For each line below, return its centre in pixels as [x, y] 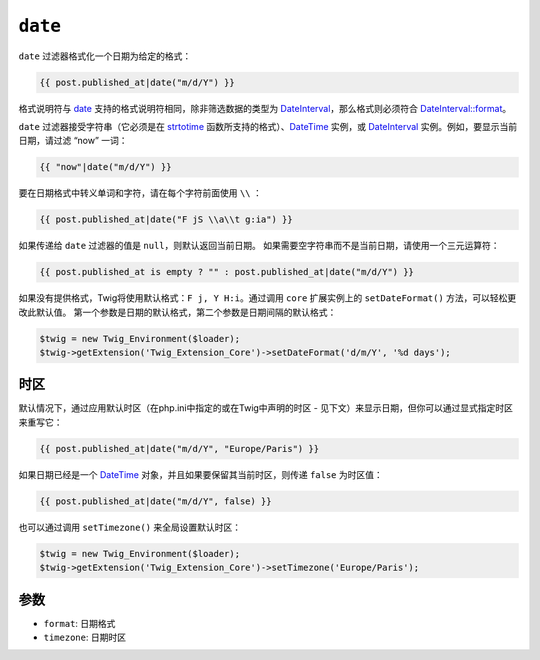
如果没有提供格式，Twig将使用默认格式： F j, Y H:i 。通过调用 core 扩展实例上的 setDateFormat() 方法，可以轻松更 [267, 298]
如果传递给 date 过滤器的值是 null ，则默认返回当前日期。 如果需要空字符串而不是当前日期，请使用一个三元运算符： [259, 246]
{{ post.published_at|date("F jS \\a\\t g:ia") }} [166, 219]
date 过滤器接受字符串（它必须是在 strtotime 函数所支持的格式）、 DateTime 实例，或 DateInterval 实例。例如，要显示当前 [268, 126]
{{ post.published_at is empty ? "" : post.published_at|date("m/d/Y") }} [227, 272]
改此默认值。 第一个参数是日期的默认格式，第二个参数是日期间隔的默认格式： [177, 312]
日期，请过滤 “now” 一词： [73, 141]
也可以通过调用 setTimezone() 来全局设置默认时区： [130, 527]
